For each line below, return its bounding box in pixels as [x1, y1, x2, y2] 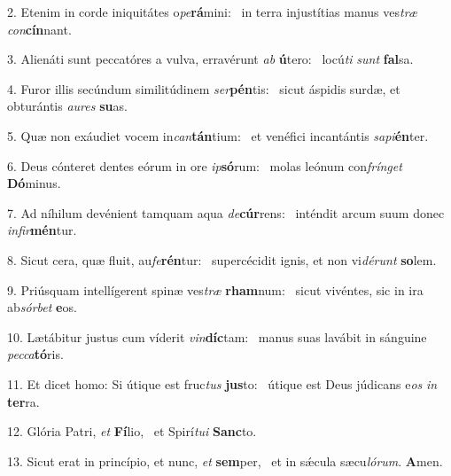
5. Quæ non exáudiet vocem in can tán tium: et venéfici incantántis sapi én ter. [7, 126, 429, 144]
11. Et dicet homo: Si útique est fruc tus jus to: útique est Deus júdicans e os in [7, 374, 438, 393]
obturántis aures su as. [7, 97, 128, 115]
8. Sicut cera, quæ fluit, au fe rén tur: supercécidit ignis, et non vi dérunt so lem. [7, 250, 437, 269]
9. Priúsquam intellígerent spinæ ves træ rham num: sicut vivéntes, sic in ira [7, 280, 424, 299]
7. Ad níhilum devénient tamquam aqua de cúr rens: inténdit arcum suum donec [7, 203, 445, 222]
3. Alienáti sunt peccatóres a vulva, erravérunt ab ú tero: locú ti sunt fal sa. [7, 50, 414, 68]
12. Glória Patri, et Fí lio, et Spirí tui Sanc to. [7, 422, 257, 441]
